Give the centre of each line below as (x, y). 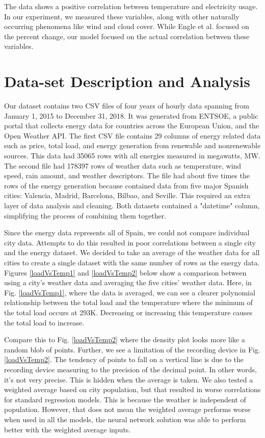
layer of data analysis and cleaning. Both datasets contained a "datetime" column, (132, 206)
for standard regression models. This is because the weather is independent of (125, 399)
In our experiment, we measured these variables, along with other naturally (122, 16)
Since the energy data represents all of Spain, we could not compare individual (127, 232)
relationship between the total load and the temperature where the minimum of (128, 302)
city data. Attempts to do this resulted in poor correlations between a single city (130, 242)
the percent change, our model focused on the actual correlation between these (127, 36)
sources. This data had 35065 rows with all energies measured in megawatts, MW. (132, 156)
